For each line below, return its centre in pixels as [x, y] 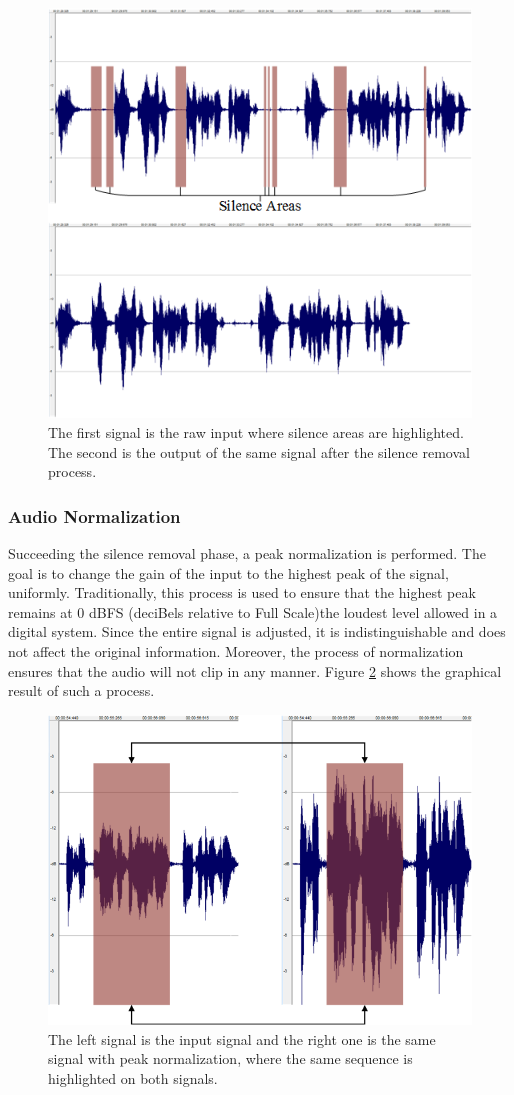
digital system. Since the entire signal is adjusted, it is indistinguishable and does [257, 631]
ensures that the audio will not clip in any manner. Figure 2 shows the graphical [255, 670]
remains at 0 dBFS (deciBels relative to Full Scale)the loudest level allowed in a [253, 611]
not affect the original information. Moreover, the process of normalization [236, 650]
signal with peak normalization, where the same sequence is [230, 1058]
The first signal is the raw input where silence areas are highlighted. [256, 431]
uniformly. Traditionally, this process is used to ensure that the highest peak [242, 592]
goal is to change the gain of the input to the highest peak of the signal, [228, 572]
